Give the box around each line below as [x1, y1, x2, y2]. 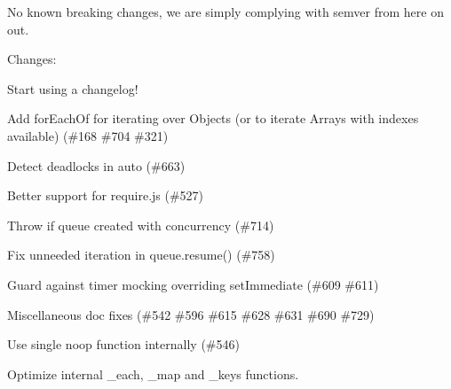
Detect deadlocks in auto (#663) [7, 156, 186, 175]
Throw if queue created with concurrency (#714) [7, 215, 274, 234]
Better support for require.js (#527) [7, 186, 204, 205]
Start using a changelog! [7, 79, 138, 97]
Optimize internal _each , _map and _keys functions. [7, 364, 299, 383]
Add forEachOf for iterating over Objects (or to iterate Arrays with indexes [7, 109, 419, 128]
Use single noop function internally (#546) [7, 335, 240, 354]
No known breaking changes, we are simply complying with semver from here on [7, 3, 444, 20]
